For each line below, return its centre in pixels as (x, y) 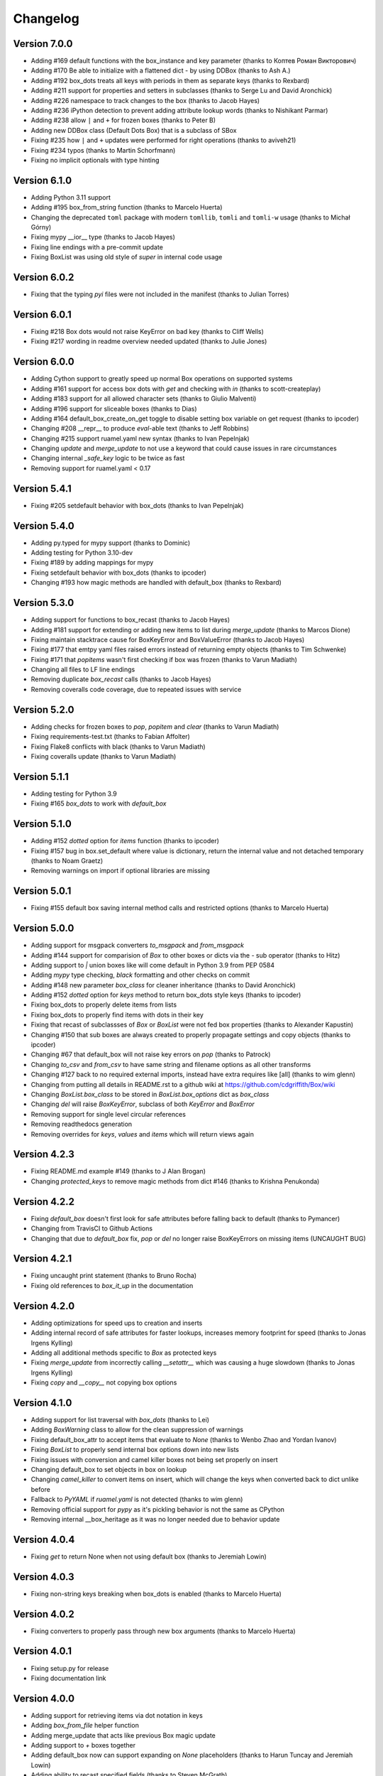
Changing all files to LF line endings (83, 670)
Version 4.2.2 (44, 1202)
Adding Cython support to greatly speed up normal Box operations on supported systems (162, 379)
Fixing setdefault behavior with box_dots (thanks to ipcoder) (119, 573)
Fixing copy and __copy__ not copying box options (104, 1382)
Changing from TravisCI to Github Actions (91, 1228)
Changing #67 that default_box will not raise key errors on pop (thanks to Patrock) (151, 1054)
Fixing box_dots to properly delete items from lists (104, 1005)
